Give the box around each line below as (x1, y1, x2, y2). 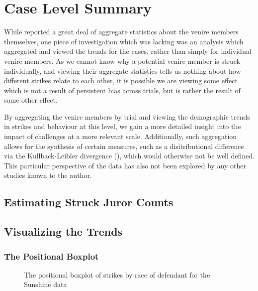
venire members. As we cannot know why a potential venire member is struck (4, 55, 240, 66)
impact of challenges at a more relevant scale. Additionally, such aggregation (4, 131, 237, 142)
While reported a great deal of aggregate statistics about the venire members (4, 26, 239, 37)
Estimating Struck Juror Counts (4, 194, 173, 210)
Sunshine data (24, 279, 67, 290)
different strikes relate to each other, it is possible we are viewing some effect (4, 75, 238, 86)
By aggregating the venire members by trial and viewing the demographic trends (4, 111, 250, 122)
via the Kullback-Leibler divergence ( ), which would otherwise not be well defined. (4, 150, 255, 161)
